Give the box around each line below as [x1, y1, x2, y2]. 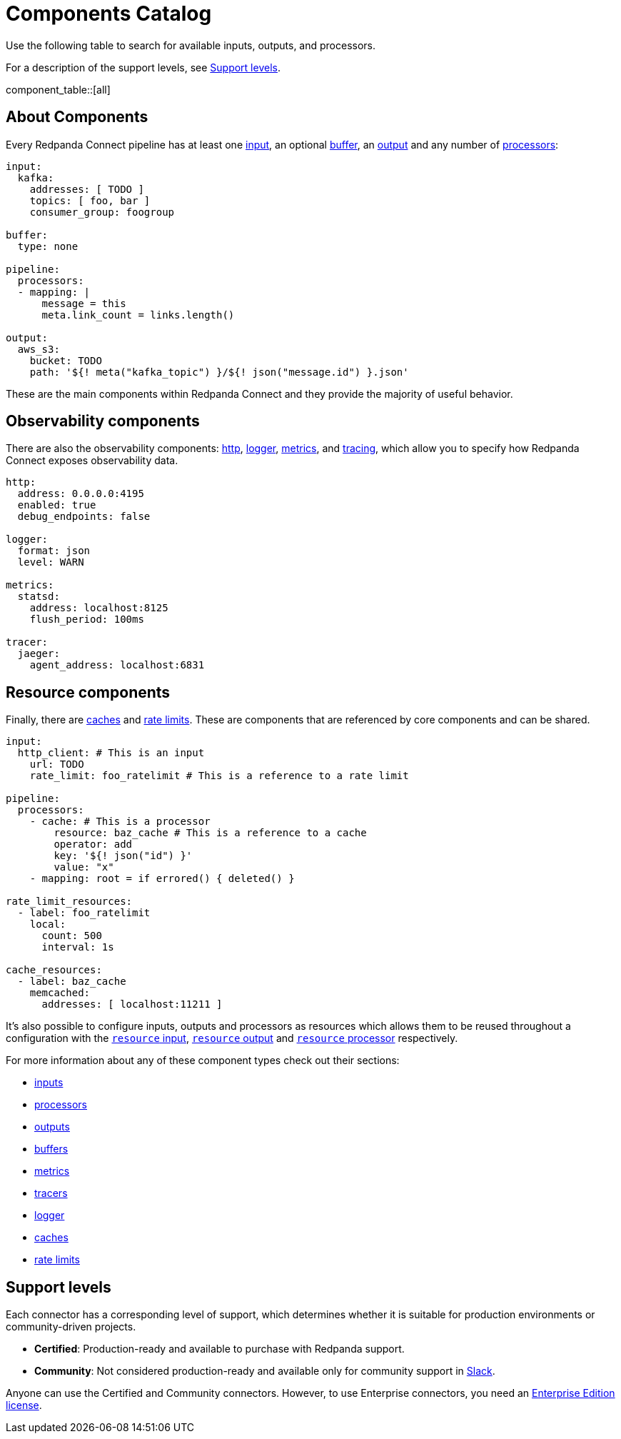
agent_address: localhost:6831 [29, 659, 205, 671]
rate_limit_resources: [6, 896, 133, 908]
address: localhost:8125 [29, 602, 168, 614]
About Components [6, 108, 148, 126]
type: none [17, 240, 79, 252]
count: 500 [41, 930, 102, 942]
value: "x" [54, 861, 114, 873]
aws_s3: [17, 343, 60, 355]
